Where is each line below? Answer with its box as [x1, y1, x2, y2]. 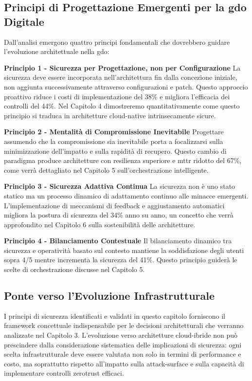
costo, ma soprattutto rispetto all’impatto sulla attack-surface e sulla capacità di [4, 358, 244, 368]
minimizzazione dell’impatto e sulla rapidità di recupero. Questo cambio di [4, 145, 227, 156]
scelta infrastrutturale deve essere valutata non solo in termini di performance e [4, 349, 241, 359]
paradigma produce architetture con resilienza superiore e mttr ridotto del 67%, [4, 155, 242, 165]
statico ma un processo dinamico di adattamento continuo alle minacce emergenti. [4, 190, 249, 200]
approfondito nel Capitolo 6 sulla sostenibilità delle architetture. [4, 219, 196, 229]
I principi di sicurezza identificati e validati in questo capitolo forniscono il [4, 310, 225, 321]
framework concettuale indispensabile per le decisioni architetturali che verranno [4, 320, 244, 330]
